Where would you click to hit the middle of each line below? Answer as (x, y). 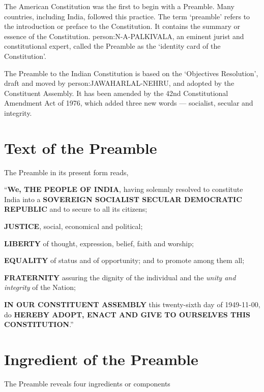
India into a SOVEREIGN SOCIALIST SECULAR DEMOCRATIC (123, 199)
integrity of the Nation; (40, 287)
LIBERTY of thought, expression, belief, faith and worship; (99, 243)
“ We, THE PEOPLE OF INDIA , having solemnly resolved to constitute (124, 189)
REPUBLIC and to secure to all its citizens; (76, 209)
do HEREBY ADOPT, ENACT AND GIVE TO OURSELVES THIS (127, 314)
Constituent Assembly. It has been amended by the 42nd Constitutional (116, 93)
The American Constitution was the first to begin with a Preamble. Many (119, 6)
